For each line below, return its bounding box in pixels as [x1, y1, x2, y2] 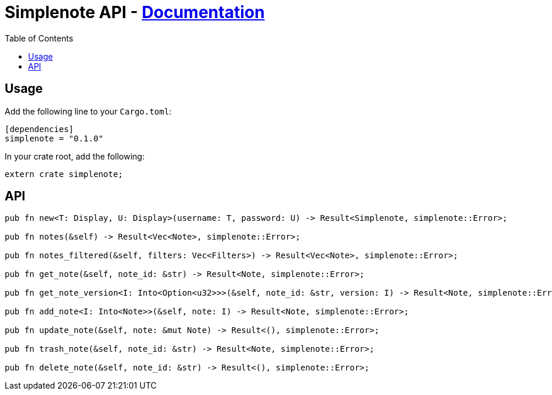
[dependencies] [5, 124, 74, 134]
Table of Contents [5, 33, 74, 43]
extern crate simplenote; [5, 169, 123, 179]
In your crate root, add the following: [5, 151, 145, 161]
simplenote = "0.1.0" [5, 133, 103, 143]
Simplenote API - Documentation [5, 2, 265, 22]
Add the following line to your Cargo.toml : [5, 106, 172, 116]
